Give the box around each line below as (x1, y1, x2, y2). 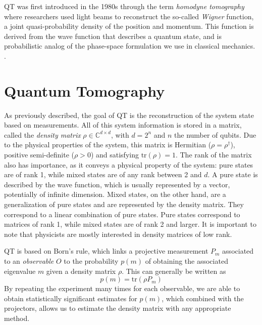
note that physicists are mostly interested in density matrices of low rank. (4, 228, 232, 239)
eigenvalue (4, 265, 36, 276)
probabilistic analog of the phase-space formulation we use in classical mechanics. (4, 40, 255, 51)
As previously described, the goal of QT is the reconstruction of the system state (4, 109, 254, 120)
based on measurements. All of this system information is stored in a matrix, (4, 119, 242, 130)
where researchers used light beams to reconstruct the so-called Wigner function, (4, 11, 254, 21)
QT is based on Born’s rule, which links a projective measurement (4, 246, 208, 256)
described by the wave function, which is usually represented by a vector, (4, 179, 230, 189)
